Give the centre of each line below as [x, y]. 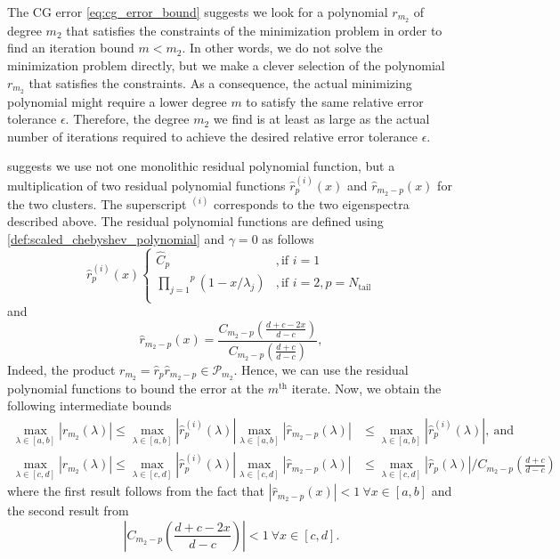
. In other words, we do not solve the [282, 48]
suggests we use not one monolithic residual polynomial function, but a [201, 166]
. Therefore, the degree [127, 119]
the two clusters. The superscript [97, 203]
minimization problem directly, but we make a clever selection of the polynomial [226, 65]
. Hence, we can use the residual [321, 369]
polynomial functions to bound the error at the [136, 388]
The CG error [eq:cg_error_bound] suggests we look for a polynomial [198, 12]
